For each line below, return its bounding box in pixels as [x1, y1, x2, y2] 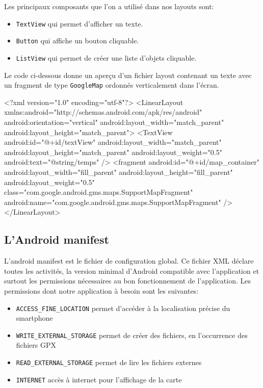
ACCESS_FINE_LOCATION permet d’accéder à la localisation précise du [16, 302, 230, 313]
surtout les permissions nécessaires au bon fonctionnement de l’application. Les [4, 275, 251, 286]
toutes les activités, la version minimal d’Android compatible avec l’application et [4, 265, 259, 276]
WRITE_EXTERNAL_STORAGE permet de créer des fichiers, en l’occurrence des [16, 329, 248, 340]
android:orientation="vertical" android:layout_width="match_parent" [4, 117, 224, 127]
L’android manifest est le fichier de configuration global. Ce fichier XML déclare [4, 255, 254, 266]
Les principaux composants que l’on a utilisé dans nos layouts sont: [4, 1, 214, 11]
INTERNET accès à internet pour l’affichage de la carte [16, 374, 182, 384]
